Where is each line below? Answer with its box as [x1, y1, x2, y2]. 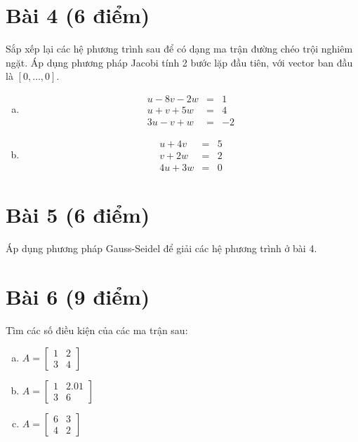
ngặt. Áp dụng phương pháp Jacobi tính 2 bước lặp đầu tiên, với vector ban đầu [6, 55, 353, 69]
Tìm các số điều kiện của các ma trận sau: [6, 322, 188, 337]
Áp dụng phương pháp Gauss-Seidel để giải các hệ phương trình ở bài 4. [6, 241, 317, 256]
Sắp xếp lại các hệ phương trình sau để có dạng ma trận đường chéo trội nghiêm [6, 41, 353, 56]
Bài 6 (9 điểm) [6, 282, 150, 310]
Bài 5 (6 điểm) [6, 200, 150, 229]
